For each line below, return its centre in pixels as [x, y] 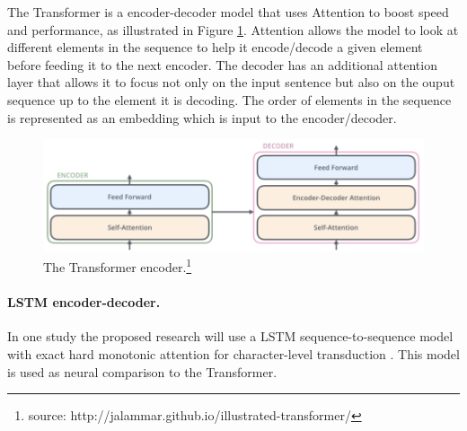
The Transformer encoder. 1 [118, 266]
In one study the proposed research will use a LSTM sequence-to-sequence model [230, 336]
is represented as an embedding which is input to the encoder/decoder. [202, 117]
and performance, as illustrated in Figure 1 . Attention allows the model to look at [233, 29]
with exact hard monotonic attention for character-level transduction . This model [233, 354]
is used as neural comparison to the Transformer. [142, 371]
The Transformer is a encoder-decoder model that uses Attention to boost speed [228, 12]
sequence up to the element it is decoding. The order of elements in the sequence [229, 99]
